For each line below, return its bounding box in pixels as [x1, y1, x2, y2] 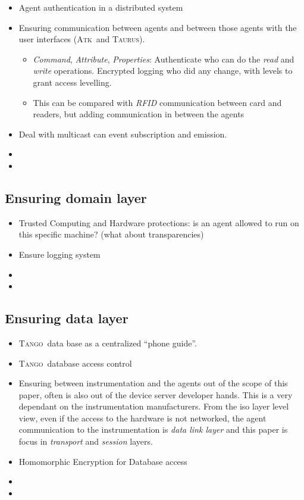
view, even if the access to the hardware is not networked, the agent [18, 411, 267, 424]
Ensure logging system [18, 248, 101, 260]
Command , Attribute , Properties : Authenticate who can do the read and [33, 52, 294, 65]
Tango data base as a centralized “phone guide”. [18, 336, 197, 349]
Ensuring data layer [5, 309, 129, 327]
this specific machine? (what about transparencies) [18, 228, 204, 240]
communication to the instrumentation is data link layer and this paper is [18, 423, 288, 436]
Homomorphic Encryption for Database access [18, 455, 187, 467]
